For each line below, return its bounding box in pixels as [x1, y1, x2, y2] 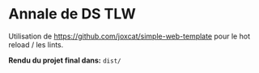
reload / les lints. [8, 39, 64, 49]
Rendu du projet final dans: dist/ [8, 55, 121, 65]
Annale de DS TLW [8, 5, 136, 23]
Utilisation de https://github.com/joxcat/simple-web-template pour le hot [8, 31, 251, 41]
